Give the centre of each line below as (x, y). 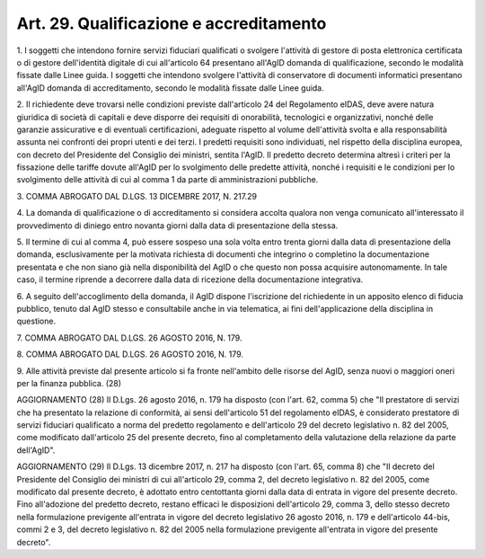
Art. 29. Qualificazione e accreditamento (172, 23)
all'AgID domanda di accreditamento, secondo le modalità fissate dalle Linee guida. (171, 88)
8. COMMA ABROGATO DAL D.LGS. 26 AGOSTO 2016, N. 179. (130, 354)
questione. (36, 321)
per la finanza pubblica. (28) (69, 383)
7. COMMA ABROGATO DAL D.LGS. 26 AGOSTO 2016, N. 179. (129, 338)
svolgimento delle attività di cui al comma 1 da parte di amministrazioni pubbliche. (168, 180)
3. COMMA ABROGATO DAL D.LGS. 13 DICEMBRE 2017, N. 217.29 (137, 196)
